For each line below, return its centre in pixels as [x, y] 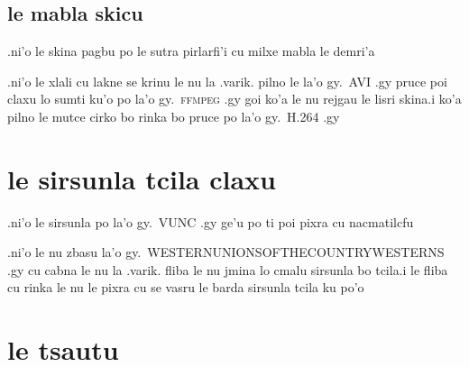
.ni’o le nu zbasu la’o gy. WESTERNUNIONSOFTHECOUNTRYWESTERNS [226, 252]
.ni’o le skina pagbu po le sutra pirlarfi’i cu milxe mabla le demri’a [191, 51]
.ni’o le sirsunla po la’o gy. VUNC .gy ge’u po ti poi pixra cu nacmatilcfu [211, 221]
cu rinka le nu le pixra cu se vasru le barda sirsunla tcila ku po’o [186, 287]
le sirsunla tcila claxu [142, 178]
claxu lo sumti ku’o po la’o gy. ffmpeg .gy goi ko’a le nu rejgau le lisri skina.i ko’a [234, 99]
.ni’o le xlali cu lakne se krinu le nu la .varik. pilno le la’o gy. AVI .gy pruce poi [227, 81]
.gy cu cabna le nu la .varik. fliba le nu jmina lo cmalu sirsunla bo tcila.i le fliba [228, 269]
